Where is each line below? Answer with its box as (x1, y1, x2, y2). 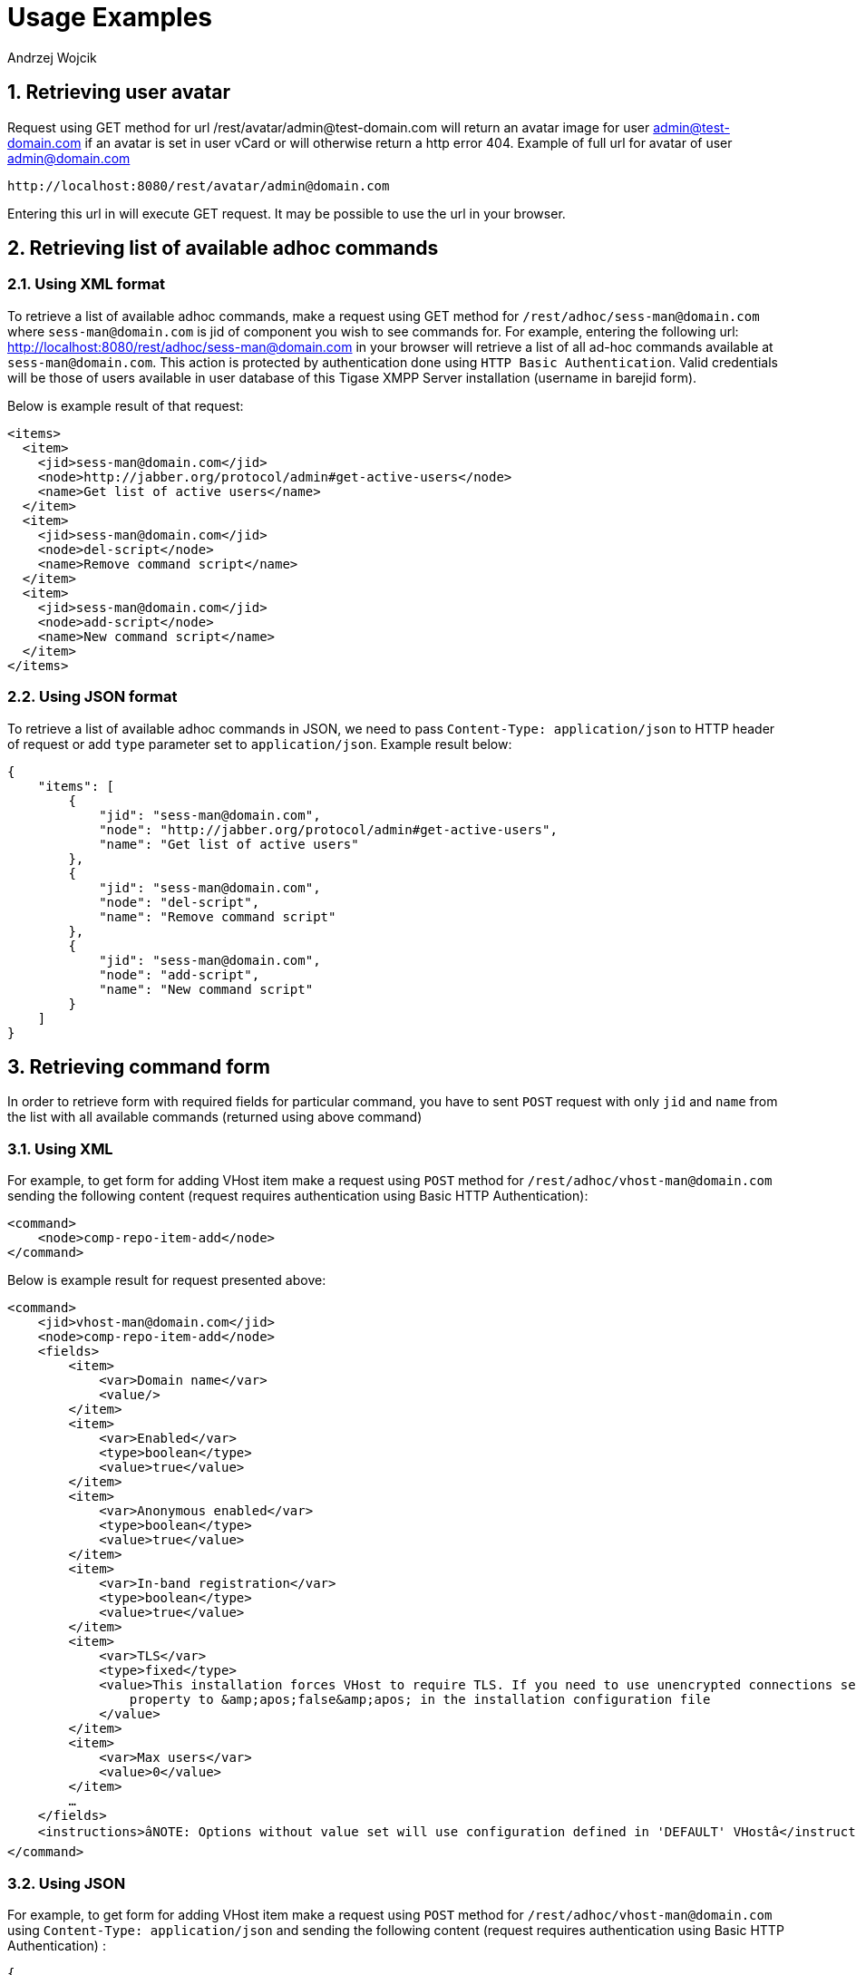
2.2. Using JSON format (7, 687, 178, 706)
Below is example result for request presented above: (7, 1272, 326, 1289)
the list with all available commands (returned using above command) (7, 1109, 423, 1125)
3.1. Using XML (7, 1139, 113, 1158)
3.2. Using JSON (7, 1873, 126, 1892)
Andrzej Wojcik (7, 49, 97, 65)
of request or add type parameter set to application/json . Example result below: (7, 735, 512, 752)
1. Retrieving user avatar (7, 81, 231, 104)
